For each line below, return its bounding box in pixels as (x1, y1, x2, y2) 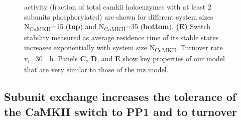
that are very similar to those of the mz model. (24, 64, 169, 75)
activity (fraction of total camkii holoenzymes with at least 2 (24, 2, 211, 12)
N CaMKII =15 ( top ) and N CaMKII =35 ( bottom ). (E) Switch (24, 21, 211, 33)
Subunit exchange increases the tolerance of (4, 89, 236, 104)
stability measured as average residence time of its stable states (24, 32, 219, 43)
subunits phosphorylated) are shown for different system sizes (24, 11, 213, 22)
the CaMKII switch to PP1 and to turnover (4, 103, 237, 119)
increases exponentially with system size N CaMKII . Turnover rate (24, 42, 223, 54)
